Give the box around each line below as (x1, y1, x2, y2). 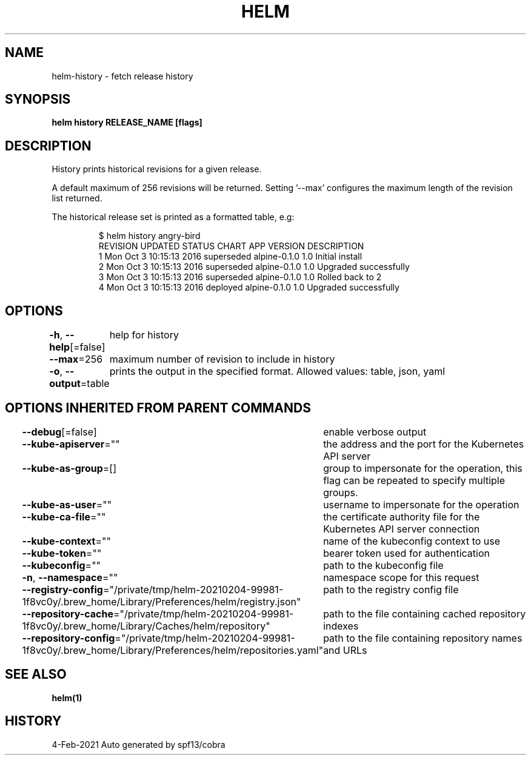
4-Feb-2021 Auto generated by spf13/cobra (52, 739, 225, 750)
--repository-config (22, 631, 115, 644)
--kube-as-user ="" (22, 498, 112, 511)
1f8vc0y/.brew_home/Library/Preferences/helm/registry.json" (22, 595, 301, 608)
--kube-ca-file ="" (22, 510, 106, 523)
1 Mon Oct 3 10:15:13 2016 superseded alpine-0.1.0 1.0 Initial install (98, 251, 362, 262)
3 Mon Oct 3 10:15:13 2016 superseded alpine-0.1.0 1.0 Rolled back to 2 (98, 272, 382, 283)
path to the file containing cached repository (323, 607, 526, 620)
